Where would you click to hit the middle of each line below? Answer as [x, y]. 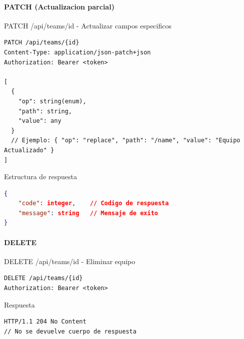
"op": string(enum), [52, 101]
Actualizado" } [29, 150]
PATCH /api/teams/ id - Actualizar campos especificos [88, 25]
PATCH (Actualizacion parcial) [59, 6]
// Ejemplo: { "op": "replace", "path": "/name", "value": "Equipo [126, 141]
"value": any [40, 121]
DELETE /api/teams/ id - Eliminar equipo [70, 261]
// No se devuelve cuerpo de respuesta [70, 331]
